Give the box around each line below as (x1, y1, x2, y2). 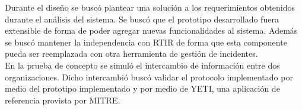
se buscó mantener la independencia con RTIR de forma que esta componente (5, 35, 287, 48)
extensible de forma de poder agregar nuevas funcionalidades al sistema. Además (5, 24, 298, 37)
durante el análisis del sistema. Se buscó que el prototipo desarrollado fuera (5, 12, 279, 25)
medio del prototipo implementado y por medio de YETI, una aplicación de (5, 82, 280, 95)
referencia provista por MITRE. (5, 93, 120, 106)
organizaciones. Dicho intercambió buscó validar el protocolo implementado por (5, 70, 293, 83)
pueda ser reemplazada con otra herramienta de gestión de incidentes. (5, 47, 258, 60)
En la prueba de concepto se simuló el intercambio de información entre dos (5, 59, 280, 71)
